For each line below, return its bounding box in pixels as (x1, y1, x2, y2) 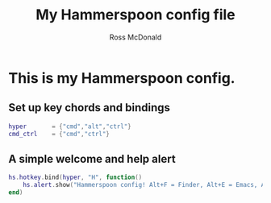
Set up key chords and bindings (8, 101, 171, 114)
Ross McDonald (109, 32, 162, 42)
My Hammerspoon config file (35, 6, 236, 24)
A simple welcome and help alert (8, 151, 176, 166)
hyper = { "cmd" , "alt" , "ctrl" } (8, 122, 131, 130)
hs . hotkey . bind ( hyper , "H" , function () (8, 173, 143, 182)
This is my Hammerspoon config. (8, 68, 236, 87)
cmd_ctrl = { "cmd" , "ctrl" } (8, 130, 110, 138)
